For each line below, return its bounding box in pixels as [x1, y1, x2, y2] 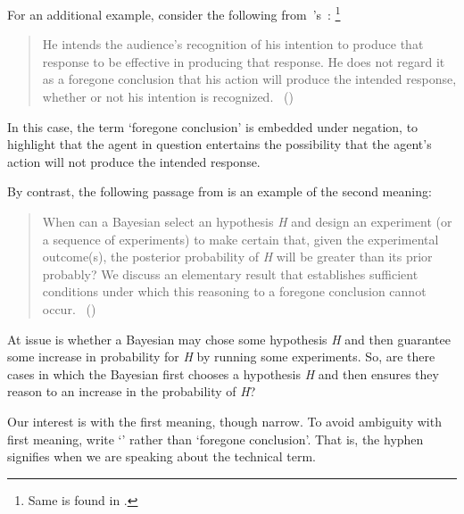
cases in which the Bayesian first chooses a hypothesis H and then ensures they [7, 364, 439, 383]
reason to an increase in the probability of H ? [7, 382, 256, 401]
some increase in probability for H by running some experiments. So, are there [7, 347, 435, 366]
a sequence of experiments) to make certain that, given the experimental [42, 229, 439, 248]
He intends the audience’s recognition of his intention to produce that [42, 35, 424, 54]
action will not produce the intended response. [7, 152, 261, 170]
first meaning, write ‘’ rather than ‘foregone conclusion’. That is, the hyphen [7, 429, 424, 448]
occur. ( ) [42, 299, 96, 318]
